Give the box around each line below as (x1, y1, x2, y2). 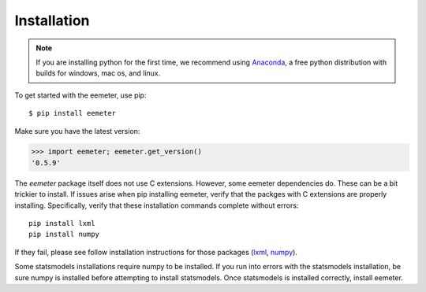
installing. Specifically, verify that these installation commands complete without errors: (14, 201, 299, 210)
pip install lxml (28, 219, 95, 228)
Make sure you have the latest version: (14, 126, 140, 135)
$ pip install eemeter (28, 109, 117, 118)
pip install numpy (28, 230, 100, 239)
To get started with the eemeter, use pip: (14, 91, 147, 100)
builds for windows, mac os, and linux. (35, 68, 161, 78)
